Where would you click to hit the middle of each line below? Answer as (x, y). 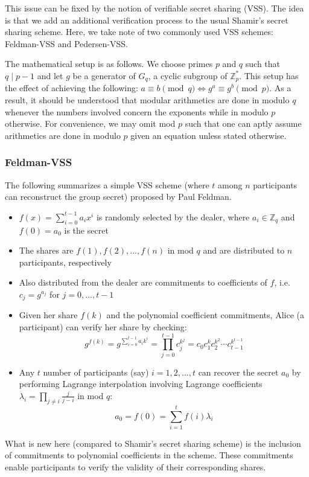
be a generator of (104, 75)
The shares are (46, 250)
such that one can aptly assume (243, 123)
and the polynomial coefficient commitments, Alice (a (205, 315)
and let (50, 75)
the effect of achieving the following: (72, 88)
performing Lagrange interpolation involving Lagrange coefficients (141, 384)
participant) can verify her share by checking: (103, 327)
